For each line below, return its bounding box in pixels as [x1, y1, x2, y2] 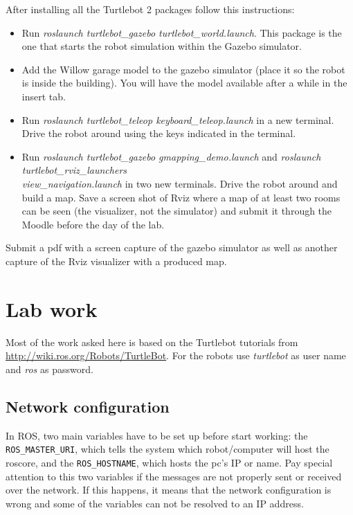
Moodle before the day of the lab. [21, 217, 165, 231]
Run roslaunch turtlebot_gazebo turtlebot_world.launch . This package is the [21, 25, 342, 39]
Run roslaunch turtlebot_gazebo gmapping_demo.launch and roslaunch [21, 149, 321, 163]
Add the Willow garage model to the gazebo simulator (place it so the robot [21, 62, 345, 76]
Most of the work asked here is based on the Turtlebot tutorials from [6, 334, 298, 349]
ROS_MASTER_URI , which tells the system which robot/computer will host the [6, 442, 329, 456]
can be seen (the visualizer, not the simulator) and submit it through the [21, 204, 332, 218]
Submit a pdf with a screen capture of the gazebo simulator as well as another [6, 240, 338, 255]
